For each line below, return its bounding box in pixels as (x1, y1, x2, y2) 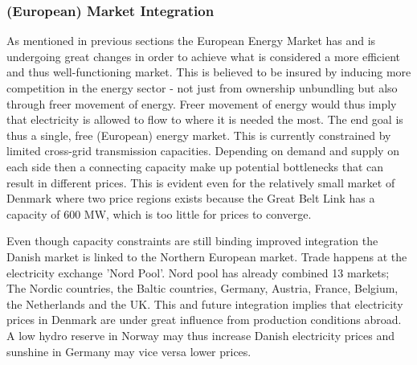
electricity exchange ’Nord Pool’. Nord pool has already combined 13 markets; (6, 264, 390, 281)
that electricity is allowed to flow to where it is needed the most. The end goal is (6, 111, 403, 128)
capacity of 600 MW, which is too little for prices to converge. (6, 205, 312, 222)
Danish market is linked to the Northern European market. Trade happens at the (6, 248, 407, 265)
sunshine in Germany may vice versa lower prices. (6, 342, 251, 359)
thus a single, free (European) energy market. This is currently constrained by (6, 126, 391, 143)
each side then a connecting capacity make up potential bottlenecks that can (6, 158, 384, 174)
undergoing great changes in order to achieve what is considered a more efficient (6, 47, 401, 64)
